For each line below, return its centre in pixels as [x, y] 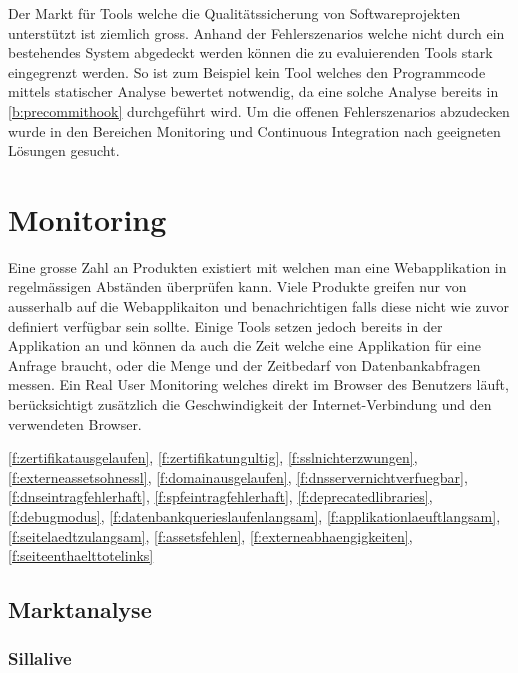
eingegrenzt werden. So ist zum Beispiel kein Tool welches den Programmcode [247, 71]
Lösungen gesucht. [64, 150]
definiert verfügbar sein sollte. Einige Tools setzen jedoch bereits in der [225, 325]
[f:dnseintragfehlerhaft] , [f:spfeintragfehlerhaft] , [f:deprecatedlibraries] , [220, 496]
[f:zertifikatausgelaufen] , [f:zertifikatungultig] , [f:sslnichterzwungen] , [213, 457]
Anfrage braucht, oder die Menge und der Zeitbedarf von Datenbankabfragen [244, 364]
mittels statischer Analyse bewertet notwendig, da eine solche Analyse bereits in [253, 91]
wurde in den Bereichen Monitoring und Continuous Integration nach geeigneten [254, 130]
